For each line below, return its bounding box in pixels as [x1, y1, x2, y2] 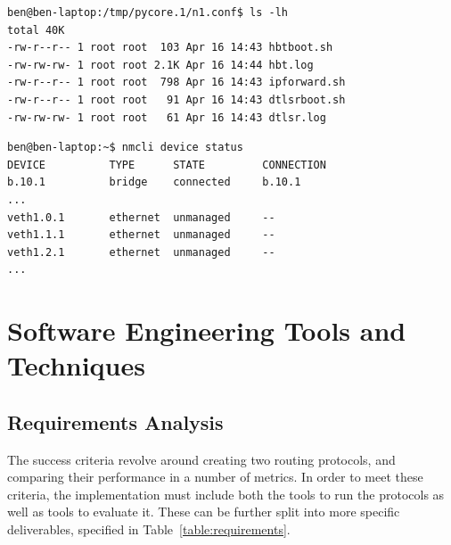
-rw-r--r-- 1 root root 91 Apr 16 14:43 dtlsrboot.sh [7, 93, 346, 106]
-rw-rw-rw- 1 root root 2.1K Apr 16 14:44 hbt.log [7, 58, 314, 71]
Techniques [7, 347, 145, 384]
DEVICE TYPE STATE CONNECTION [7, 158, 326, 171]
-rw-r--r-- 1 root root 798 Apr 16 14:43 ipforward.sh [7, 76, 346, 89]
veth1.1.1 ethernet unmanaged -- [7, 228, 275, 242]
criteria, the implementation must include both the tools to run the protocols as [7, 484, 445, 503]
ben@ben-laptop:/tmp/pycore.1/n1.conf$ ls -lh [7, 6, 288, 19]
